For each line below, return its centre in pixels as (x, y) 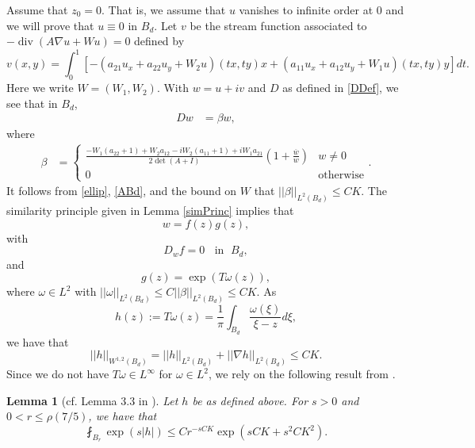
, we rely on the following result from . (302, 374)
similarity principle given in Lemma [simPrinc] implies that (150, 211)
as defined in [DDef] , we (341, 88)
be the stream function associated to (278, 25)
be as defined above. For (250, 400)
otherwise (341, 175)
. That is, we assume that (164, 10)
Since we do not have (58, 374)
